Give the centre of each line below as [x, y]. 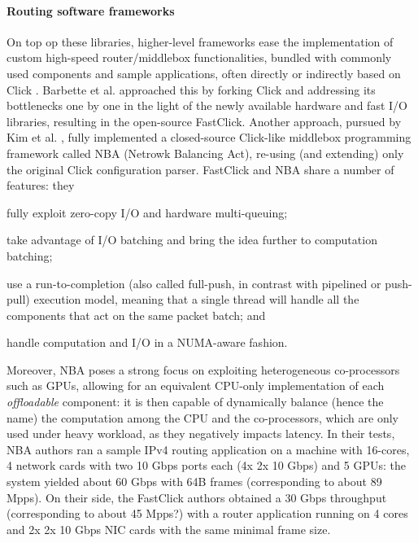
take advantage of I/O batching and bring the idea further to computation [192, 240]
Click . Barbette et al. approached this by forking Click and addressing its [191, 89]
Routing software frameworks [91, 10]
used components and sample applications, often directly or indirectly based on [204, 73]
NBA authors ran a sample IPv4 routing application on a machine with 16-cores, [208, 449]
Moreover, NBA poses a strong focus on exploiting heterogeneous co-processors [203, 369]
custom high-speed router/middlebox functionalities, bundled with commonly [199, 57]
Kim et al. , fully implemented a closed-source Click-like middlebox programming [209, 137]
